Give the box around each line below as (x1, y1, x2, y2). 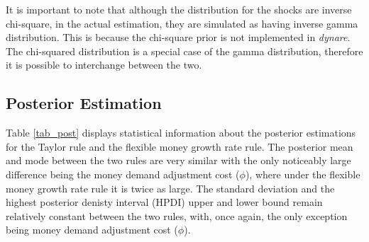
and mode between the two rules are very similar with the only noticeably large (6, 153, 351, 168)
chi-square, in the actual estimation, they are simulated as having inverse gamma (6, 16, 358, 30)
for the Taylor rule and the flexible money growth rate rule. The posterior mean (6, 139, 353, 154)
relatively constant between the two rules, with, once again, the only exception (6, 208, 348, 223)
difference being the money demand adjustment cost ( (6, 166, 240, 181)
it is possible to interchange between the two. (6, 57, 202, 72)
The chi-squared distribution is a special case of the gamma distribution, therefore (6, 43, 363, 58)
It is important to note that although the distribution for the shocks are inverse (6, 2, 352, 16)
